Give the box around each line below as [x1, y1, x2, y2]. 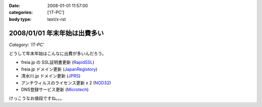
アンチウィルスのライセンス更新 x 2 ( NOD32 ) [21, 80, 111, 86]
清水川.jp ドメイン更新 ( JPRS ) [21, 73, 81, 79]
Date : [9, 3, 20, 8]
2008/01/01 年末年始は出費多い [9, 29, 104, 37]
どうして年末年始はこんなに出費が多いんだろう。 [9, 51, 106, 57]
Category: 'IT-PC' [9, 42, 45, 47]
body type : [9, 16, 32, 22]
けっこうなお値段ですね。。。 [9, 95, 65, 101]
